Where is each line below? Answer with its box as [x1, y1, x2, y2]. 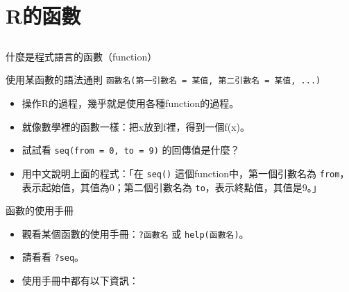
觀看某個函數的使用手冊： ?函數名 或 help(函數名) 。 [22, 226, 249, 241]
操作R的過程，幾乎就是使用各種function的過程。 [22, 96, 239, 111]
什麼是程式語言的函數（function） [6, 49, 158, 63]
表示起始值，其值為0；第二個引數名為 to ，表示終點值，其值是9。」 [22, 179, 322, 194]
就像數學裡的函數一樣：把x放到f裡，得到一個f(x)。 [22, 119, 250, 133]
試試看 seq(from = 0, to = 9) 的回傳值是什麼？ [22, 143, 240, 157]
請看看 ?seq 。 [22, 250, 85, 264]
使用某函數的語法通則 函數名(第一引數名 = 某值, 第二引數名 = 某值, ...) [6, 72, 321, 87]
